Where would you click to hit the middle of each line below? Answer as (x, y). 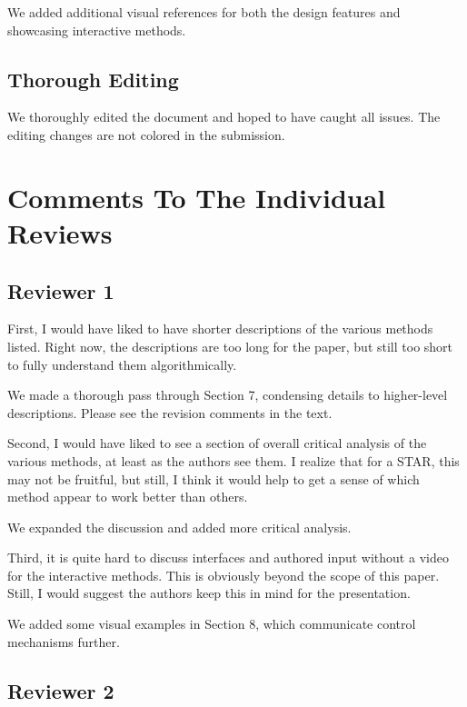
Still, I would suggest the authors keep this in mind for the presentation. (209, 593)
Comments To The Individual (197, 197)
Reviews (60, 232)
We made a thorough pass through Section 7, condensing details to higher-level (228, 395)
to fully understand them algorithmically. (122, 364)
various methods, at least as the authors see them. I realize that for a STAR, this (233, 460)
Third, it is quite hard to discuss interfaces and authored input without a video (228, 558)
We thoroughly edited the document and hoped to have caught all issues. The (224, 117)
